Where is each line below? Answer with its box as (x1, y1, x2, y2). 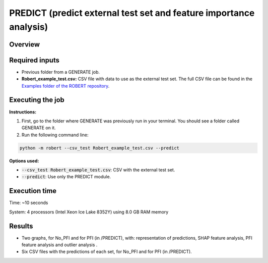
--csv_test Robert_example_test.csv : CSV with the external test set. (21, 167, 175, 173)
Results (9, 222, 33, 230)
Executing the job (9, 96, 65, 104)
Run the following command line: (21, 132, 89, 138)
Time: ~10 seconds (9, 200, 48, 206)
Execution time (9, 187, 57, 195)
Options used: (9, 158, 39, 163)
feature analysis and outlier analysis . (21, 242, 98, 248)
